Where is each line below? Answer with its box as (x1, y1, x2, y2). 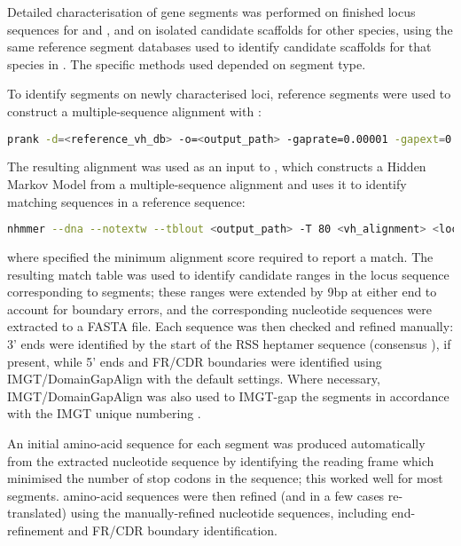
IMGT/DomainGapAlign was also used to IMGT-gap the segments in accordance (7, 386, 449, 405)
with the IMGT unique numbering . (7, 404, 201, 423)
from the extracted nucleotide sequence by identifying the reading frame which (7, 451, 434, 470)
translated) (7, 503, 67, 522)
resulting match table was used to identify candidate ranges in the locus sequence (7, 265, 449, 283)
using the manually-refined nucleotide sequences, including (70, 503, 387, 522)
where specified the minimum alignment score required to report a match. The (7, 248, 434, 266)
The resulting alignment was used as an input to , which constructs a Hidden (7, 157, 426, 176)
